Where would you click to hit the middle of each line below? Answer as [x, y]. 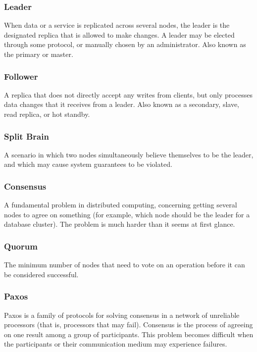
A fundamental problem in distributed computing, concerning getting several [121, 205]
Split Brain [26, 136]
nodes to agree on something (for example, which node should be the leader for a [127, 214]
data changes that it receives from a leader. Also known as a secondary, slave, [122, 104]
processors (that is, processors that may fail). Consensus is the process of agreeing [128, 325]
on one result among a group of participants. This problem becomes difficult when [129, 334]
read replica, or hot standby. [47, 114]
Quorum [21, 246]
